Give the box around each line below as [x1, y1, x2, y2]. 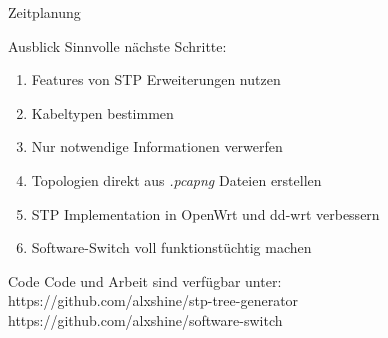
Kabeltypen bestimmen [31, 102, 174, 123]
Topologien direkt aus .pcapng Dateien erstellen [31, 169, 322, 190]
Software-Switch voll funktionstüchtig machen [31, 237, 312, 258]
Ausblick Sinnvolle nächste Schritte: [8, 35, 227, 56]
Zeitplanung [8, 2, 81, 22]
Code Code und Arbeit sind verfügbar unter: [8, 270, 282, 291]
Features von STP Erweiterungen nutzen [31, 69, 281, 90]
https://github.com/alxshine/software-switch [8, 309, 283, 330]
